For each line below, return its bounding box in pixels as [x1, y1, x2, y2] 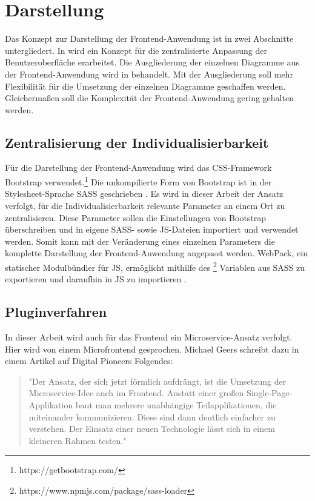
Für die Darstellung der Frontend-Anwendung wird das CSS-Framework [5, 161, 272, 174]
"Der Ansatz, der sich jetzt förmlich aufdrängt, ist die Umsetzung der [28, 374, 287, 387]
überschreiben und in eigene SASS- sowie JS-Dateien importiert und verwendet [5, 223, 299, 236]
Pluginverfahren [5, 302, 107, 321]
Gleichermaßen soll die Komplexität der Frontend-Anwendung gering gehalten [5, 91, 294, 104]
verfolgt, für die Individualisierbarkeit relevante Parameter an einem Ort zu [5, 199, 285, 211]
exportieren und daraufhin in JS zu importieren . [5, 273, 187, 285]
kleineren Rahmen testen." [28, 434, 127, 446]
